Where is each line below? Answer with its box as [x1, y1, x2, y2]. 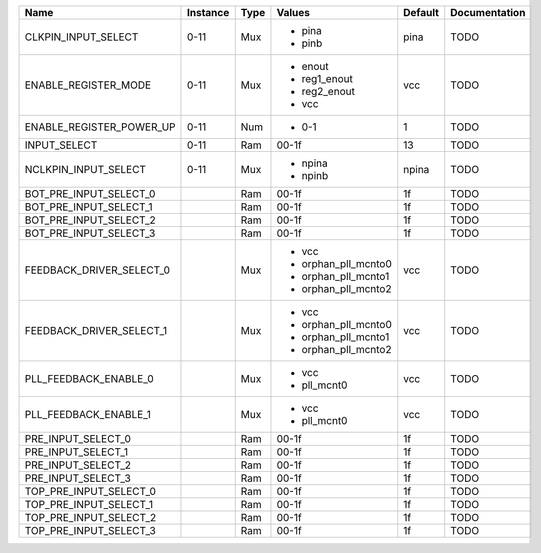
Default [403, 6, 440, 19]
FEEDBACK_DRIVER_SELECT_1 [24, 324, 168, 337]
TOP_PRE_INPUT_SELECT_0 [24, 485, 157, 498]
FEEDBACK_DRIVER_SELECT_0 [24, 263, 170, 277]
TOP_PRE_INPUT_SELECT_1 [24, 498, 154, 511]
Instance [186, 6, 230, 19]
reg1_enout [301, 72, 354, 85]
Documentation [450, 6, 526, 19]
